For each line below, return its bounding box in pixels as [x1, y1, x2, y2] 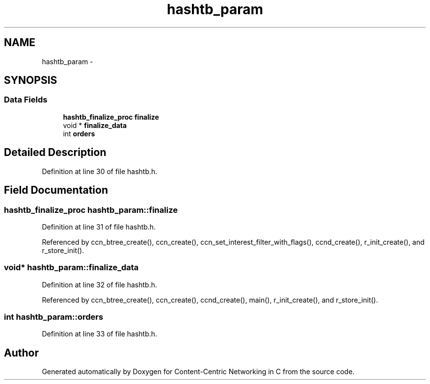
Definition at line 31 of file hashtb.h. [42, 222, 156, 231]
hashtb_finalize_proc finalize [63, 112, 159, 121]
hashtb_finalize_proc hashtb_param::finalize [4, 205, 178, 215]
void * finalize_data [63, 121, 127, 129]
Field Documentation [4, 184, 108, 197]
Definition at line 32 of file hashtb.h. [42, 280, 157, 289]
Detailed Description [4, 146, 107, 159]
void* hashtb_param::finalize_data [4, 262, 139, 273]
